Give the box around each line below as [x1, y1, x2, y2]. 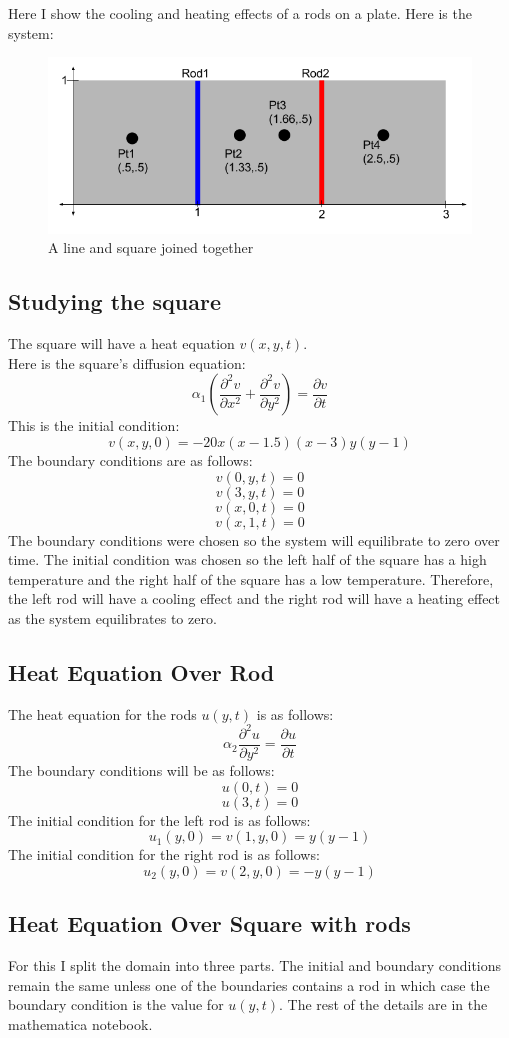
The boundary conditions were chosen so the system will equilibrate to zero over [8, 529, 500, 550]
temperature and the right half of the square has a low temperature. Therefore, [8, 568, 494, 589]
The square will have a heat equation [8, 333, 235, 354]
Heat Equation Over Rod [8, 656, 275, 687]
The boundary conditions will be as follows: [8, 759, 275, 780]
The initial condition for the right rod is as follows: [8, 844, 320, 865]
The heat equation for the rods [8, 703, 197, 724]
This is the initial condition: [8, 415, 180, 436]
